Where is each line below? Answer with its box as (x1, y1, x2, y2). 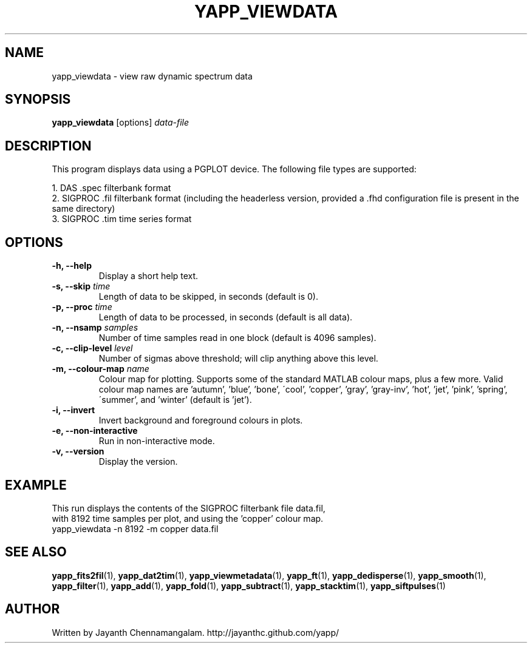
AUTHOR (5, 601, 60, 617)
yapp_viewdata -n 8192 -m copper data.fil (52, 523, 219, 534)
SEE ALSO (5, 544, 67, 560)
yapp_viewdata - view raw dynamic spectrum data (52, 70, 253, 81)
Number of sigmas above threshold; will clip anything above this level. (98, 353, 378, 364)
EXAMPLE (5, 477, 67, 493)
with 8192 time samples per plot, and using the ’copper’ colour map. (52, 513, 324, 524)
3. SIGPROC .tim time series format (52, 214, 192, 224)
